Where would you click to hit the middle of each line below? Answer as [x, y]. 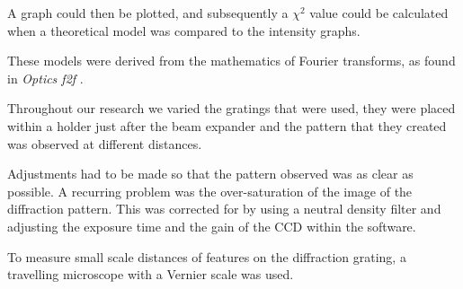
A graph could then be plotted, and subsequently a [148, 13]
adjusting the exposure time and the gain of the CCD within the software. [212, 226]
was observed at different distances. [105, 143]
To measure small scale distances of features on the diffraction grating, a [207, 256]
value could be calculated [379, 13]
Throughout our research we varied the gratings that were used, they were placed [231, 108]
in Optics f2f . [45, 78]
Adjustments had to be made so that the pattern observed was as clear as [210, 174]
